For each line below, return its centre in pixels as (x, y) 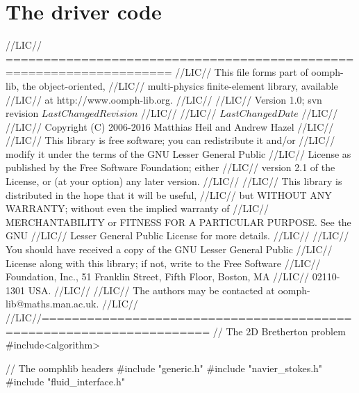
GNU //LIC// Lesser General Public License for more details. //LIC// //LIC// (177, 235)
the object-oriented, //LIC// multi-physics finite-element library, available (180, 85)
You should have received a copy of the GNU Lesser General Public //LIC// (169, 249)
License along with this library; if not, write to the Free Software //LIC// (163, 263)
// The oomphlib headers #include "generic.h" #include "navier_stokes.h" (164, 368)
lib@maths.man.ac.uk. (52, 304)
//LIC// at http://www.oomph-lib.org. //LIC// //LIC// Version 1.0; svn (164, 99)
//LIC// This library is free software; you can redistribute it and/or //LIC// (170, 140)
